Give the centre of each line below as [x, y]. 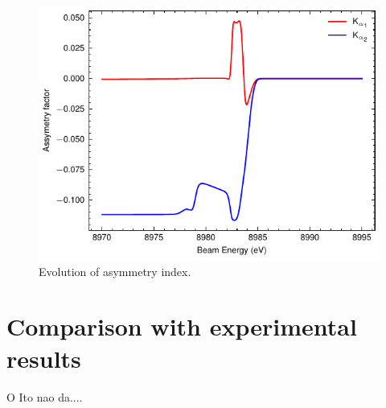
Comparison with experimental [182, 326]
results [44, 358]
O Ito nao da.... [45, 396]
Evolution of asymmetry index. [115, 271]
